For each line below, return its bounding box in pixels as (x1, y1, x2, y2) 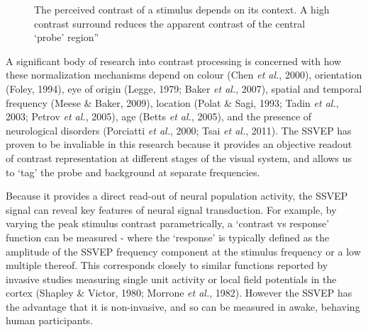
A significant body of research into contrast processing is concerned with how (6, 53, 342, 68)
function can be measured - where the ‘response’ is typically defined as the (6, 229, 330, 244)
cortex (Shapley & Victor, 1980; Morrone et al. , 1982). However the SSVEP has (6, 285, 352, 300)
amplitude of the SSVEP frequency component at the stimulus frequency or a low (6, 244, 361, 258)
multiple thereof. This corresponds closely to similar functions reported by (6, 258, 328, 273)
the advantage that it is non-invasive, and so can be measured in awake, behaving (6, 299, 360, 314)
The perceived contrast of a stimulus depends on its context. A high (34, 2, 330, 16)
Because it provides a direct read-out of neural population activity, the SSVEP (6, 188, 348, 203)
